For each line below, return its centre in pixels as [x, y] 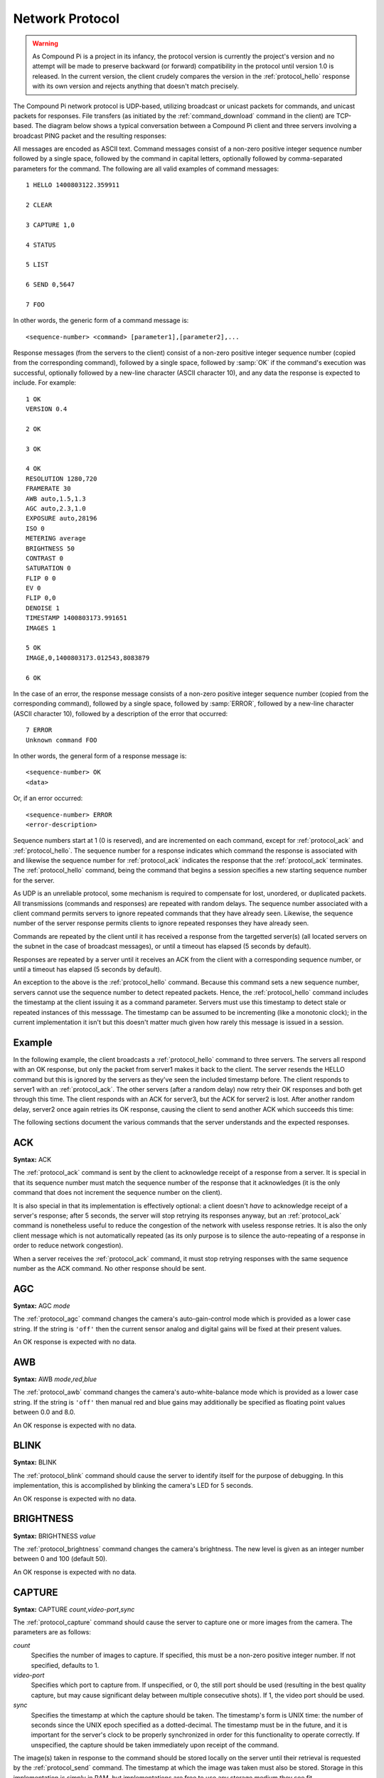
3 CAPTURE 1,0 [50, 225]
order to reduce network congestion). [68, 1245]
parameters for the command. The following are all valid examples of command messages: [146, 169]
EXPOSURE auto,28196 [62, 518]
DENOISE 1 [43, 608]
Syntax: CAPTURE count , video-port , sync [74, 1609]
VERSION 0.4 [47, 409]
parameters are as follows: [52, 1632]
